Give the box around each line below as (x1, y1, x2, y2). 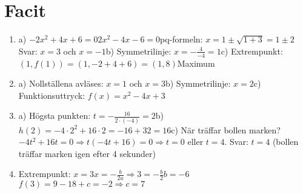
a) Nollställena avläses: (18, 77, 104, 90)
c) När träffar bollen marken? (171, 123, 281, 136)
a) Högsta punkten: (18, 109, 91, 122)
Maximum (177, 56, 215, 69)
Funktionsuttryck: (18, 89, 85, 101)
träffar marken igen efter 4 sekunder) (18, 147, 156, 159)
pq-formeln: (160, 33, 203, 45)
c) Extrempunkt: (221, 44, 283, 57)
